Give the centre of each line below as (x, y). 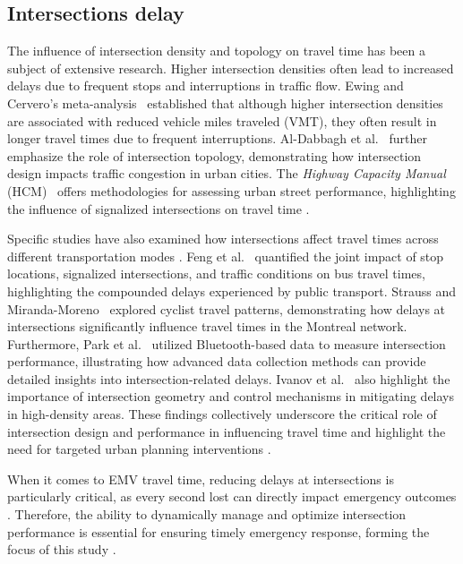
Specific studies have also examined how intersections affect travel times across (223, 239)
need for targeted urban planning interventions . (139, 449)
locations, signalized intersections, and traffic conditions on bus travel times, (216, 273)
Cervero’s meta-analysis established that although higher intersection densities (225, 103)
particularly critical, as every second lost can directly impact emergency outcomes (232, 496)
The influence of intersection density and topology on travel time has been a (216, 51)
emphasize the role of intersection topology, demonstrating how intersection (214, 155)
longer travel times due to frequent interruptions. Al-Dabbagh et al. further (217, 138)
